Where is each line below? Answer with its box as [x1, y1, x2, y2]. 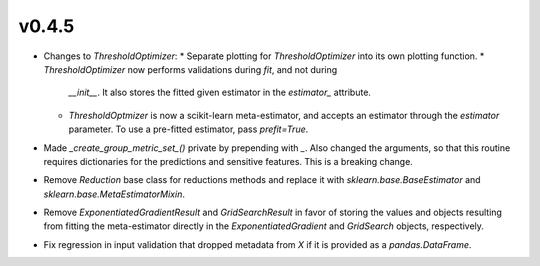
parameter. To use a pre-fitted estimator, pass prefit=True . [68, 123, 309, 135]
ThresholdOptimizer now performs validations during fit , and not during [43, 63, 338, 75]
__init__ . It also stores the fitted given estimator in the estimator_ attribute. [68, 86, 372, 99]
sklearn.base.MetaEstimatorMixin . [43, 188, 185, 200]
